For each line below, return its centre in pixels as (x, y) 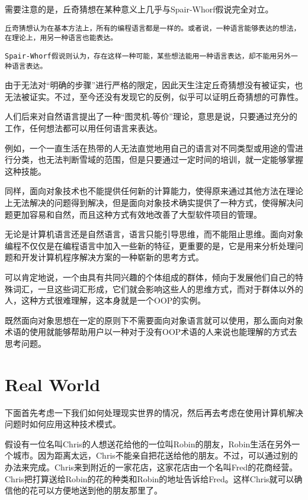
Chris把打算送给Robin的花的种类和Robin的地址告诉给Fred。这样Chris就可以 (150, 478)
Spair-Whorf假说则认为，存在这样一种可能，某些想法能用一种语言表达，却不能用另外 (148, 56)
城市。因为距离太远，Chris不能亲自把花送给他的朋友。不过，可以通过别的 (155, 455)
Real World (53, 384)
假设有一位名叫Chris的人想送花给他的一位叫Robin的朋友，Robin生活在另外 (148, 443)
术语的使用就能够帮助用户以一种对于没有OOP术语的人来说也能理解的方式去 (151, 332)
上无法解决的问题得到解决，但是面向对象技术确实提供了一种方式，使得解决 (150, 202)
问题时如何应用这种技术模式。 (63, 424)
